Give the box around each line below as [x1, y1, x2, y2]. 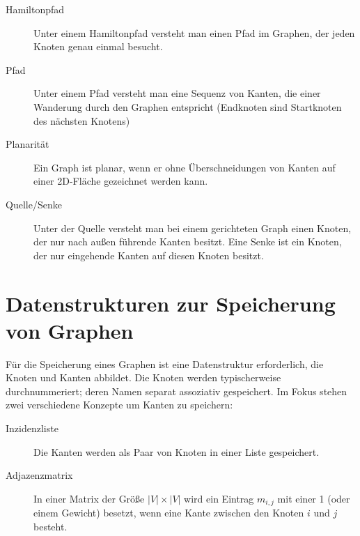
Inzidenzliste [6, 421, 58, 435]
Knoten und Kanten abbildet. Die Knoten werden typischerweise [6, 370, 281, 385]
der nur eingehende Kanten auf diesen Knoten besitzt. [33, 247, 264, 262]
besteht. [33, 519, 68, 533]
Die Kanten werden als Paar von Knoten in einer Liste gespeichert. [33, 444, 320, 459]
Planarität [6, 137, 49, 151]
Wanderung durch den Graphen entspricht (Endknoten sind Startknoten [33, 99, 342, 114]
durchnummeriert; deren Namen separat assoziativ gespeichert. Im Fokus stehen [6, 383, 347, 398]
